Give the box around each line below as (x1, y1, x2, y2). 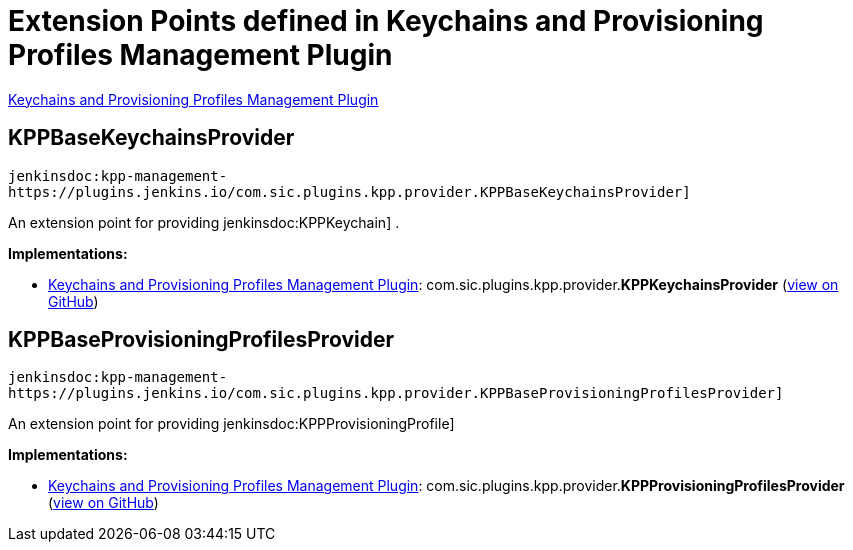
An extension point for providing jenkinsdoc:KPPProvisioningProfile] (8, 415, 455, 433)
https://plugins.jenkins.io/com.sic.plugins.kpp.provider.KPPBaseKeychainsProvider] (8, 183, 691, 200)
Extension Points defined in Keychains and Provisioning (8, 4, 764, 38)
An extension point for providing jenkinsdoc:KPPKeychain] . (8, 213, 400, 231)
